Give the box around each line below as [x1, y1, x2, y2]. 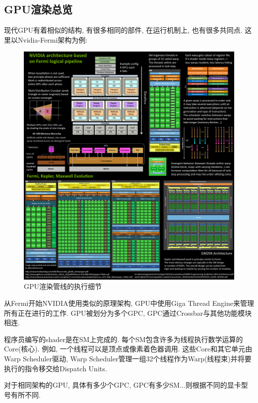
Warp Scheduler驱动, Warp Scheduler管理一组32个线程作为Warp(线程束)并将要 [4, 353, 252, 364]
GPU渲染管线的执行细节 [24, 281, 102, 291]
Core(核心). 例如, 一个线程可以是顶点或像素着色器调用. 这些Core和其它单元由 [4, 344, 253, 354]
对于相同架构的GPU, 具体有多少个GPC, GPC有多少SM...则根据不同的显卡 [4, 380, 241, 390]
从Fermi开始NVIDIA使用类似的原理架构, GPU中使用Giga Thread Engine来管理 [4, 298, 254, 308]
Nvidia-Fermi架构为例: [17, 34, 88, 45]
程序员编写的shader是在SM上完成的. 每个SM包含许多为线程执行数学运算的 [4, 334, 243, 344]
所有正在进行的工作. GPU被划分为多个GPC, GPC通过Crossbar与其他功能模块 [4, 307, 252, 318]
